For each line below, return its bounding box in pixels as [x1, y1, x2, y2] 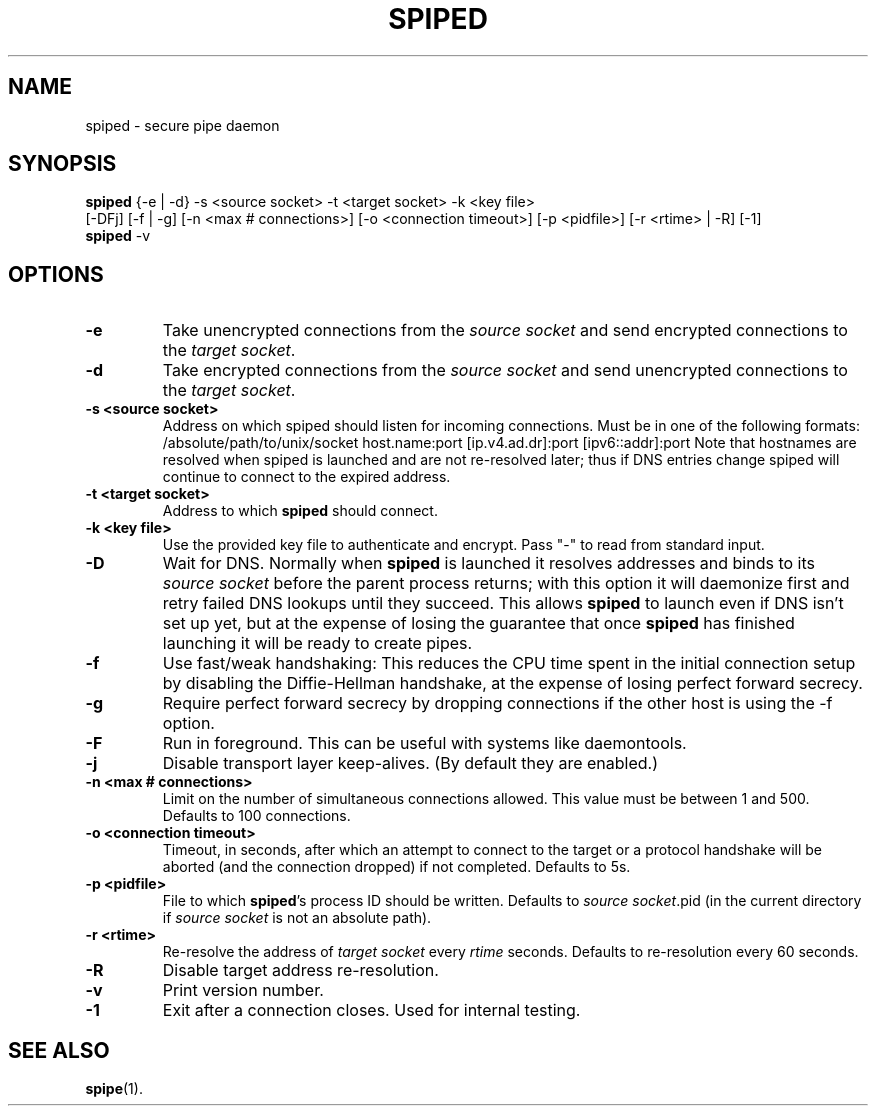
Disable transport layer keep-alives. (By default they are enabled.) [162, 753, 659, 774]
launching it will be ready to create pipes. [162, 633, 473, 654]
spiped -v [85, 227, 151, 245]
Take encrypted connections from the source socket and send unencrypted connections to [162, 360, 848, 381]
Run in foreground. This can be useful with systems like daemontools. [162, 733, 687, 754]
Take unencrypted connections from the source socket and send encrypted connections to [162, 320, 848, 341]
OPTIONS [8, 261, 104, 287]
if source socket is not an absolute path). [162, 909, 432, 927]
